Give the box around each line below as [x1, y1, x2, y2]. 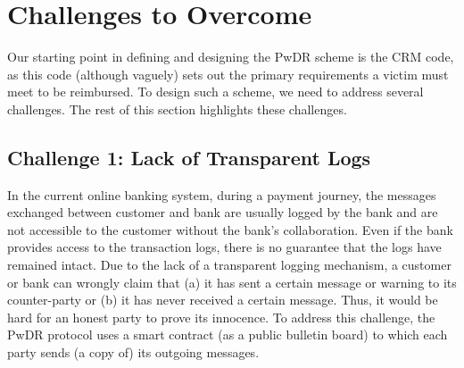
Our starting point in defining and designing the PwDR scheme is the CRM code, [7, 47, 454, 66]
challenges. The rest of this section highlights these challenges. [7, 99, 347, 118]
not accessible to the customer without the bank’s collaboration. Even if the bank [7, 220, 453, 238]
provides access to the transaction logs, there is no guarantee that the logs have [7, 238, 442, 256]
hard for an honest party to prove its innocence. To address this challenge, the [7, 307, 435, 326]
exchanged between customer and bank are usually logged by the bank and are [7, 203, 438, 222]
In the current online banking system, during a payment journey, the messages [7, 185, 436, 204]
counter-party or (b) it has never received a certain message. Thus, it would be [7, 290, 438, 309]
